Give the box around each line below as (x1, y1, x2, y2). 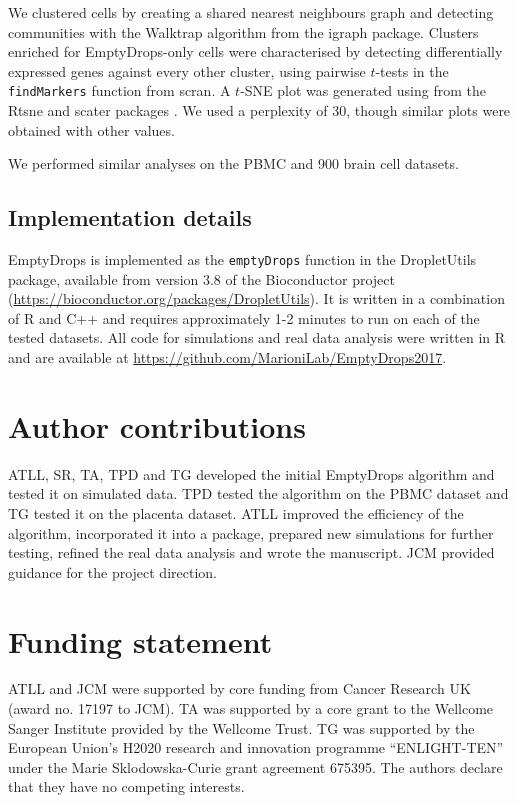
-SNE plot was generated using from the (240, 80, 486, 101)
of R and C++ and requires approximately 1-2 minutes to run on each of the (8, 307, 480, 328)
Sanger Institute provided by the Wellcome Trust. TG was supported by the (8, 717, 475, 738)
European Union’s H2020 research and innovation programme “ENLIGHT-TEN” (8, 737, 504, 758)
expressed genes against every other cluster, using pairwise (8, 60, 366, 81)
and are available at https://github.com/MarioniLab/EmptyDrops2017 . (8, 347, 447, 368)
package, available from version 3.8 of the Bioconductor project (8, 268, 395, 289)
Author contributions (8, 405, 306, 446)
